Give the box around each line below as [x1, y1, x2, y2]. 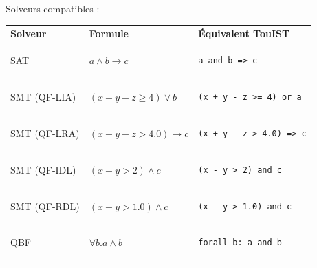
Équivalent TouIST [198, 26, 290, 41]
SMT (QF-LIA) [10, 90, 76, 104]
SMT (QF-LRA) [10, 125, 80, 140]
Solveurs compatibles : [6, 1, 100, 15]
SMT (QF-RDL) [10, 198, 80, 213]
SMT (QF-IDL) [10, 162, 76, 176]
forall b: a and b [198, 238, 282, 248]
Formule [89, 26, 129, 41]
